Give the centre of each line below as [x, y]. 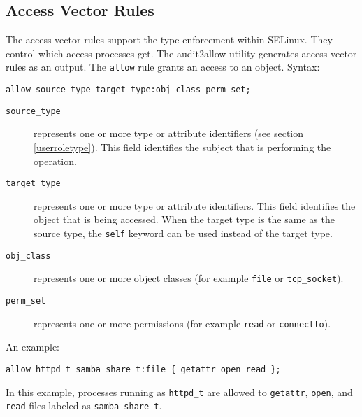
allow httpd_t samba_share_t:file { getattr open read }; [143, 369]
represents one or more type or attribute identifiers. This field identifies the [195, 205]
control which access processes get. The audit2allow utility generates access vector [181, 53]
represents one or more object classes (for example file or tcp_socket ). [189, 278]
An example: [32, 347]
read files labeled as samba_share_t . [84, 405]
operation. [55, 161]
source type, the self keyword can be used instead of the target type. [183, 233]
